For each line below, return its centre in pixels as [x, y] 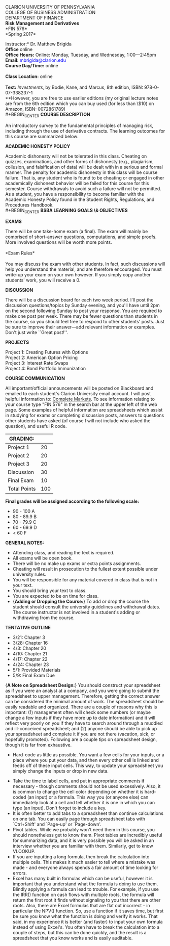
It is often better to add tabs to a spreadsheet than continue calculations [88, 813]
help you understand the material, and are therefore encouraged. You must [83, 269]
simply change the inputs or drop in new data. [61, 771]
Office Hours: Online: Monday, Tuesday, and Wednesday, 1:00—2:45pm [81, 55]
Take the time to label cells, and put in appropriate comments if [78, 781]
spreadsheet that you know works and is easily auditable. [73, 938]
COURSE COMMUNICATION [35, 378]
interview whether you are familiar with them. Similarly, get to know [83, 846]
